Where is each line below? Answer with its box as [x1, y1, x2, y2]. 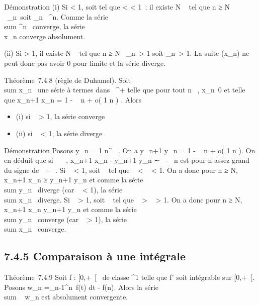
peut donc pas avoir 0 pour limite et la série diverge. [4, 57, 166, 68]
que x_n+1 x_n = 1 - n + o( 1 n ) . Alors [4, 94, 142, 105]
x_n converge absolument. [4, 31, 85, 41]
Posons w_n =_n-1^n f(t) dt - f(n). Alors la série [4, 281, 159, 292]
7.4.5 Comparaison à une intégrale [4, 248, 186, 264]
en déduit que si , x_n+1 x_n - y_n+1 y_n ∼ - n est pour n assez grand [4, 155, 250, 165]
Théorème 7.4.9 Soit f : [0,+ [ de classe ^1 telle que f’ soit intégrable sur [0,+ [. [4, 272, 254, 282]
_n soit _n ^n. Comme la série [7, 11, 109, 22]
